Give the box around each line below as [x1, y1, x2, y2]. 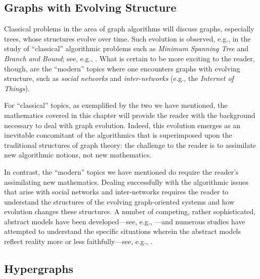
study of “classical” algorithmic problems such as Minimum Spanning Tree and [4, 43, 249, 54]
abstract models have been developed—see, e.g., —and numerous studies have [4, 216, 245, 226]
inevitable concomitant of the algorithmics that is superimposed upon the [4, 130, 232, 140]
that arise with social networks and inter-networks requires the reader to [4, 186, 229, 197]
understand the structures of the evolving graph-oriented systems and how [4, 196, 235, 207]
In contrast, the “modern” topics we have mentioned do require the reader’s [4, 166, 239, 177]
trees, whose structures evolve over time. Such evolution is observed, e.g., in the [4, 33, 251, 44]
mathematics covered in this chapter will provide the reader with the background [4, 109, 255, 120]
